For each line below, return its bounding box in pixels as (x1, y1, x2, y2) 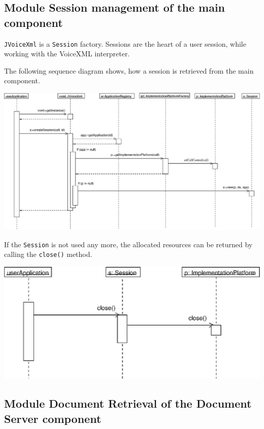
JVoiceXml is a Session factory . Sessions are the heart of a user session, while (4, 38, 246, 49)
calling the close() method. (4, 249, 92, 259)
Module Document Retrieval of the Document (4, 395, 252, 411)
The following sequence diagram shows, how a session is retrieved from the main (4, 65, 254, 76)
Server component (4, 410, 102, 426)
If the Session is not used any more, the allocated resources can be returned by (4, 239, 253, 249)
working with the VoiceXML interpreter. (4, 48, 130, 59)
